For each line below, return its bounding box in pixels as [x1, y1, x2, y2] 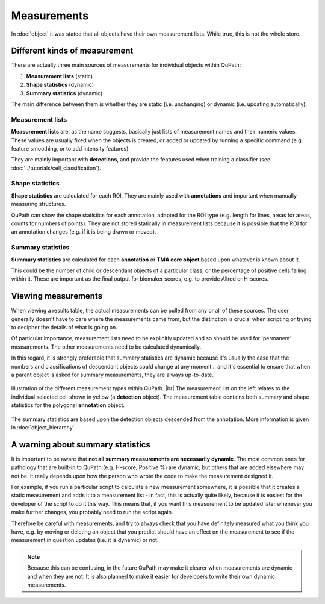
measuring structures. [11, 201, 66, 208]
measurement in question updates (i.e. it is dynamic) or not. [11, 537, 159, 544]
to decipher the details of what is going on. [11, 324, 117, 331]
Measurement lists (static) [26, 72, 93, 79]
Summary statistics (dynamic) [26, 89, 103, 96]
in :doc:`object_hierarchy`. [11, 423, 76, 431]
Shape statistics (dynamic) [26, 81, 94, 89]
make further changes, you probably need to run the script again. [11, 509, 173, 516]
